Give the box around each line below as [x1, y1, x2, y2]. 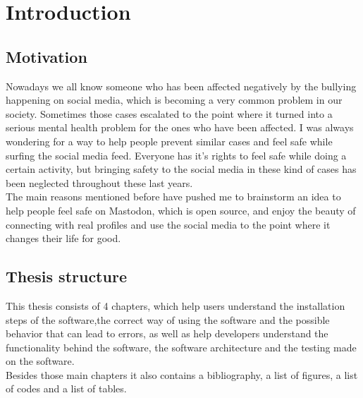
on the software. [6, 354, 75, 368]
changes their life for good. [6, 231, 121, 246]
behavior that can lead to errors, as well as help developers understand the [6, 326, 328, 341]
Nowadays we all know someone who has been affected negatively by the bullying [6, 78, 357, 93]
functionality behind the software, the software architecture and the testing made [6, 339, 357, 354]
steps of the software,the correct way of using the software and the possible [6, 312, 330, 327]
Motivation [6, 45, 87, 67]
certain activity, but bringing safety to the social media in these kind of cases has [6, 162, 357, 176]
